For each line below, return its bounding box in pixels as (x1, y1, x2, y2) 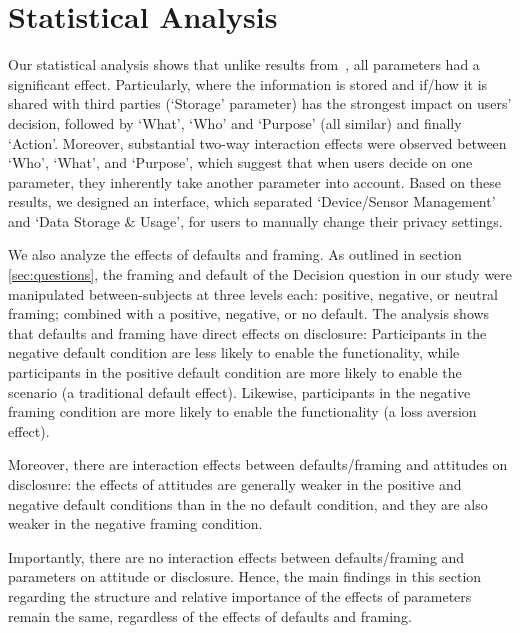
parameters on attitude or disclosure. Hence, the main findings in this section (8, 566, 482, 587)
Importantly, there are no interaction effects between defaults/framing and (8, 546, 465, 567)
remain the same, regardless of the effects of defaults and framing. (8, 605, 412, 626)
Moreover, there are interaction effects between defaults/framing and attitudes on (8, 454, 508, 475)
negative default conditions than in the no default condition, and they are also (8, 493, 488, 514)
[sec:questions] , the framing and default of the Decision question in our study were (8, 264, 513, 285)
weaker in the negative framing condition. (8, 513, 263, 534)
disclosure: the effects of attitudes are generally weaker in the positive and (8, 474, 462, 494)
